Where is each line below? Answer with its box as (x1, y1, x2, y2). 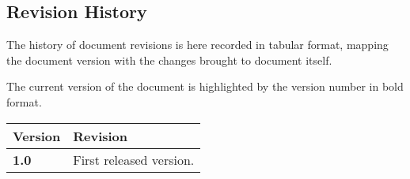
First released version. (73, 150, 195, 169)
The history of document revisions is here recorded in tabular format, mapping (6, 36, 389, 53)
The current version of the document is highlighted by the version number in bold (6, 78, 404, 95)
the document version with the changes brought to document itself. (6, 51, 332, 68)
